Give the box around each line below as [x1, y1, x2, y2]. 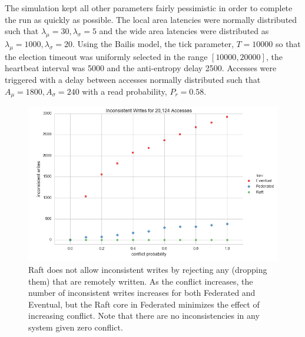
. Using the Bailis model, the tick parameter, [72, 37, 234, 49]
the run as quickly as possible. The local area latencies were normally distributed [5, 13, 297, 25]
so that [275, 37, 301, 49]
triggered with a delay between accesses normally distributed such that [5, 73, 261, 85]
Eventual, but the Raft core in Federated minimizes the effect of [28, 298, 260, 310]
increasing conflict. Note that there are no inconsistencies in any [28, 309, 260, 322]
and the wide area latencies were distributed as [99, 25, 269, 37]
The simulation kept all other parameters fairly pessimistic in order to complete [5, 2, 293, 14]
